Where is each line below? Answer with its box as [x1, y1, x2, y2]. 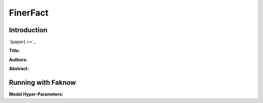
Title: [9, 48, 20, 54]
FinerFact [9, 7, 49, 18]
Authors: [9, 57, 28, 62]
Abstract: [9, 66, 29, 72]
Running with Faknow [9, 79, 76, 87]
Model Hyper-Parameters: [9, 91, 63, 97]
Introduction [9, 26, 48, 34]
